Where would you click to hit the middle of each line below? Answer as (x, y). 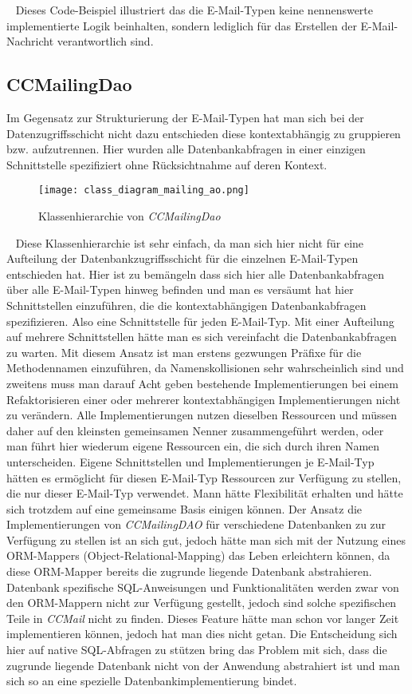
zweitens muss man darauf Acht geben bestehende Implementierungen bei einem (202, 383)
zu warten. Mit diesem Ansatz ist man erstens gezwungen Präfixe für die (184, 352)
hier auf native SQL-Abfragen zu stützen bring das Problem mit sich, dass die (197, 650)
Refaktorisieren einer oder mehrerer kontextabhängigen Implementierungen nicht (204, 399)
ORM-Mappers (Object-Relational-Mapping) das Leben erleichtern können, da (198, 555)
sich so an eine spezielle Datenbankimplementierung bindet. (152, 681)
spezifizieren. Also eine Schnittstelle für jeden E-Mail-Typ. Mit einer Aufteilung (200, 321)
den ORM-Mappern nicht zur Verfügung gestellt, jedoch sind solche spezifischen (202, 603)
